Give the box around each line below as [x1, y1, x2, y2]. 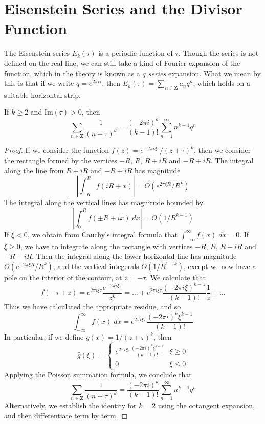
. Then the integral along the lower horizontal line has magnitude [32, 251, 237, 261]
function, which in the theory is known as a [4, 68, 140, 78]
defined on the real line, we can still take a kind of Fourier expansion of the [4, 57, 240, 68]
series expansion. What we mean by [148, 68, 261, 78]
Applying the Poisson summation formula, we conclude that [4, 369, 192, 380]
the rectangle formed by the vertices [4, 154, 117, 165]
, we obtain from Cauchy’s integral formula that [27, 229, 178, 239]
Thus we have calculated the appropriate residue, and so [4, 301, 181, 311]
